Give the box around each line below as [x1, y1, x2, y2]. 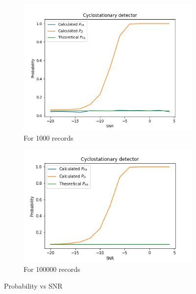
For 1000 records [24, 132, 73, 143]
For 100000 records [24, 264, 80, 274]
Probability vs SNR [4, 280, 63, 291]
